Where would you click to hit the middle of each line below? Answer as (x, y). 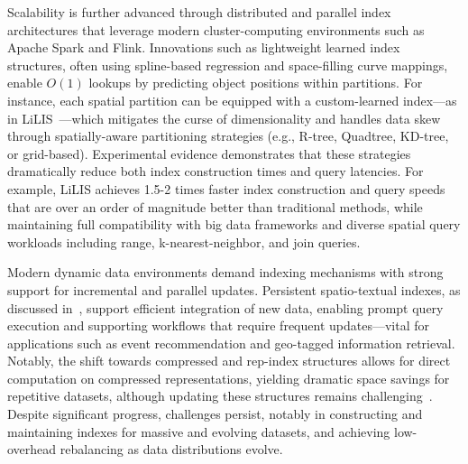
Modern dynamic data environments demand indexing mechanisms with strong (225, 272)
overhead (32, 449)
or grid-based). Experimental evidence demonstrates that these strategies (209, 153)
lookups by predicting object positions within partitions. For (256, 83)
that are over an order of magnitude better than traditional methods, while (215, 206)
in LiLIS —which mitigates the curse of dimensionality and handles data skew (224, 118)
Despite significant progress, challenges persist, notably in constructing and (215, 414)
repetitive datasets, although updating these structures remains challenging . (220, 396)
